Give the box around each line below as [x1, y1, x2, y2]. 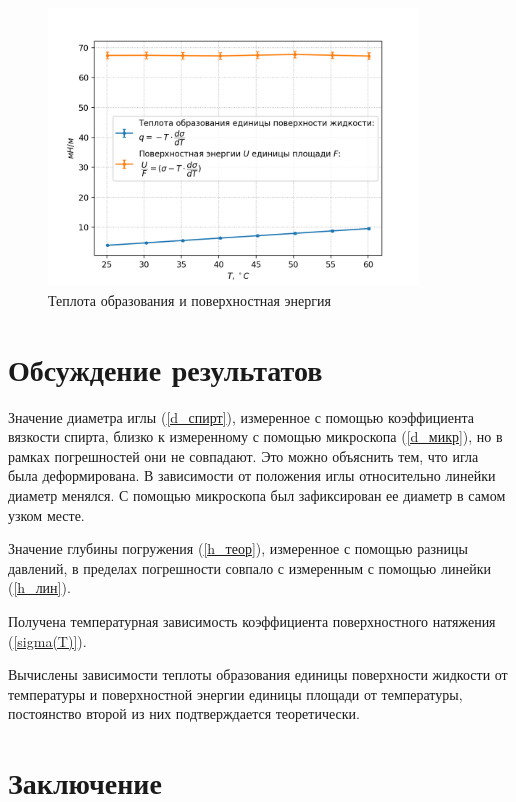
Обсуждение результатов [8, 348, 323, 389]
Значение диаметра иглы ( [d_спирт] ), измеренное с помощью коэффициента [8, 406, 474, 427]
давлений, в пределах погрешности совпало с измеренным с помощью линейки [8, 557, 491, 578]
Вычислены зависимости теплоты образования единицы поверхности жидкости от [8, 664, 508, 685]
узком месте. [8, 504, 85, 525]
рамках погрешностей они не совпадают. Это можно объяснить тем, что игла [8, 445, 479, 466]
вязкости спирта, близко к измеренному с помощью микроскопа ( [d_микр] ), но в [8, 426, 503, 447]
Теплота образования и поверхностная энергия [48, 289, 331, 310]
